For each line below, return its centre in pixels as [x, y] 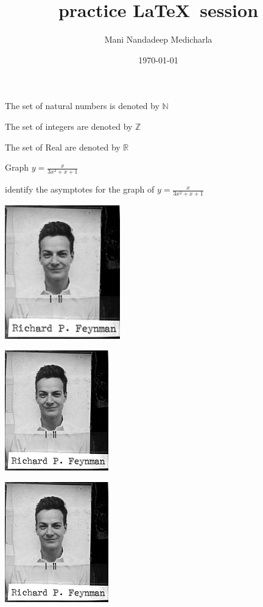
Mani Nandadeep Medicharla [158, 39]
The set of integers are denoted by [69, 126]
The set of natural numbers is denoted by [82, 106]
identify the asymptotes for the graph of [80, 189]
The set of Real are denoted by [63, 147]
